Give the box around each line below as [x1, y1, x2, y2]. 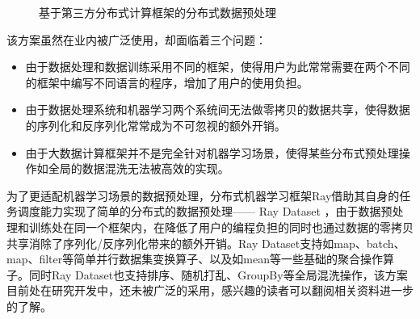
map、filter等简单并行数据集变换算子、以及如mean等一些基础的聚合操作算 [6, 250, 394, 267]
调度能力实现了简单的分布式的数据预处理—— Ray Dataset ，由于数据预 [17, 203, 393, 220]
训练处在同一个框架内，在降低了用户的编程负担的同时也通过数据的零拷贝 [28, 218, 414, 235]
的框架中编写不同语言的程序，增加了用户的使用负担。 [25, 73, 309, 90]
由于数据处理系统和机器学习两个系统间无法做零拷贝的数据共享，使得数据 [25, 101, 410, 118]
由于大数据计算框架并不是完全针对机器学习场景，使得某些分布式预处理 [25, 144, 399, 161]
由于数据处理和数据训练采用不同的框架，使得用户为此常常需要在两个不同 [25, 58, 410, 75]
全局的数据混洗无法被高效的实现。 [48, 160, 229, 177]
